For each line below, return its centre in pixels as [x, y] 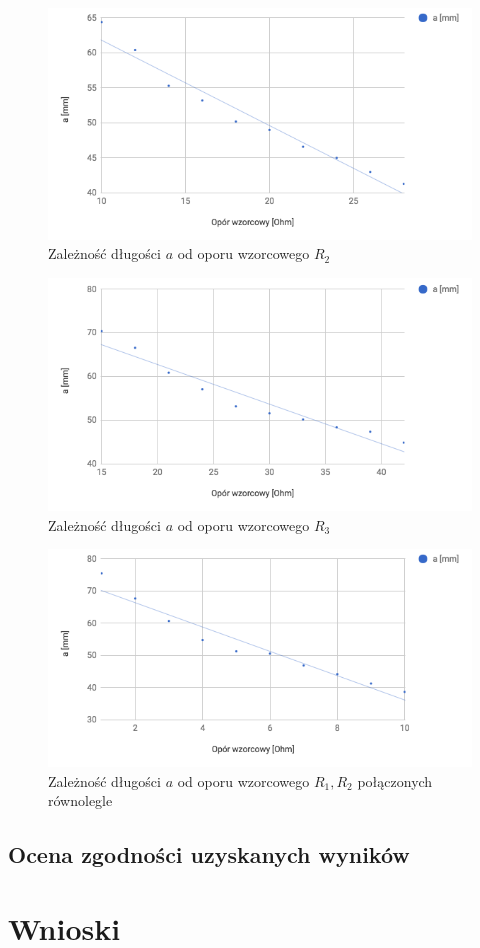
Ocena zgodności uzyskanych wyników [209, 854]
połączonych [395, 780]
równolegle [80, 800]
